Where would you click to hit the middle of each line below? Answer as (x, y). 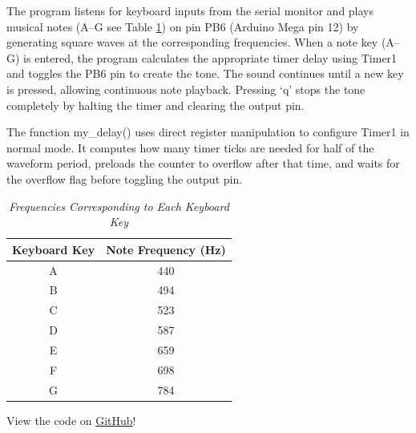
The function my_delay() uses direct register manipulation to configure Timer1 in (208, 132)
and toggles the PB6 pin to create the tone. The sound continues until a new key (205, 73)
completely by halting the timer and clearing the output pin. (155, 105)
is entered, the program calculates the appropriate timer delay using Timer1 (210, 57)
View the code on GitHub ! (71, 420)
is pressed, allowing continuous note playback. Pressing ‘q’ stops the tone (186, 89)
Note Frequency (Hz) (166, 249)
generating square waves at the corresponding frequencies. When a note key (192, 42)
